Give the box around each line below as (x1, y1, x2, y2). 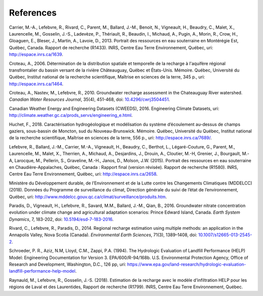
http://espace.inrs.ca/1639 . (9, 52, 63, 57)
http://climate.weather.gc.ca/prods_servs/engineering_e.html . (9, 112, 133, 118)
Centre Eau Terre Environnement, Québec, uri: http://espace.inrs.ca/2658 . (9, 171, 158, 177)
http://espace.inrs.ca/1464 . (9, 81, 63, 87)
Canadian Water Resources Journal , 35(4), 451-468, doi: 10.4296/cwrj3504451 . (9, 96, 170, 102)
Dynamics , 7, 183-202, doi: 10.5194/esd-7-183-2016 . (9, 216, 114, 222)
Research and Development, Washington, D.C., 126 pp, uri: (9, 261, 126, 267)
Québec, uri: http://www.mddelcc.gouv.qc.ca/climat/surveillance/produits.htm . (9, 194, 167, 200)
